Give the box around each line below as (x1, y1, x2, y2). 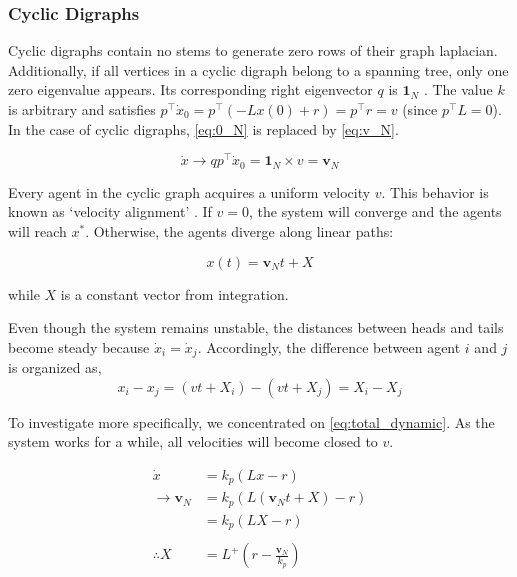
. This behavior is (381, 181, 489, 202)
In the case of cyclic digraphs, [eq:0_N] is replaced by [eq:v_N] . (8, 118, 399, 139)
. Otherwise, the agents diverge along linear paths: (85, 220, 394, 241)
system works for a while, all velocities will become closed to (8, 431, 378, 452)
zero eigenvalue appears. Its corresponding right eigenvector (8, 79, 373, 100)
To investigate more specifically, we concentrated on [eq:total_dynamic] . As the (8, 411, 495, 432)
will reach (8, 220, 67, 241)
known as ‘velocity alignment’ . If (8, 201, 212, 222)
